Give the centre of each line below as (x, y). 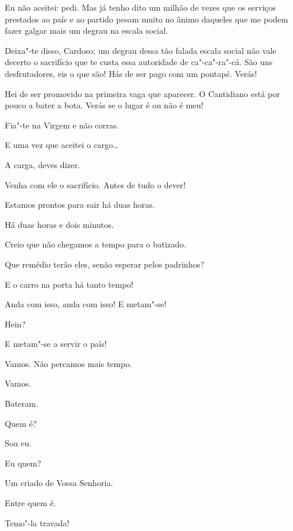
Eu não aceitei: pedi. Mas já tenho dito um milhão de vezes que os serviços (141, 7)
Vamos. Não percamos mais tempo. (69, 363)
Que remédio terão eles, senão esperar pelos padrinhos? (105, 264)
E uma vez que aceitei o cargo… (62, 145)
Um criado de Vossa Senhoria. (59, 483)
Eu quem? (23, 463)
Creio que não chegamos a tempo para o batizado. (95, 244)
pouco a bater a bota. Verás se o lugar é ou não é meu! (104, 105)
